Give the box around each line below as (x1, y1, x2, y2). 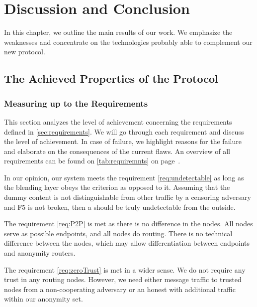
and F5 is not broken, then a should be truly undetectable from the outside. (4, 201, 236, 212)
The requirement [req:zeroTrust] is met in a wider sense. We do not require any (4, 264, 246, 275)
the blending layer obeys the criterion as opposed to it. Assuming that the (4, 182, 230, 192)
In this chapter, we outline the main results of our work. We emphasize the (4, 27, 233, 37)
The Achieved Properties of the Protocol (4, 71, 218, 86)
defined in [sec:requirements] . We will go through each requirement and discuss (4, 126, 244, 137)
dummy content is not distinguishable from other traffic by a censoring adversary (4, 192, 251, 202)
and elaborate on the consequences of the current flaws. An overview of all (4, 146, 230, 156)
